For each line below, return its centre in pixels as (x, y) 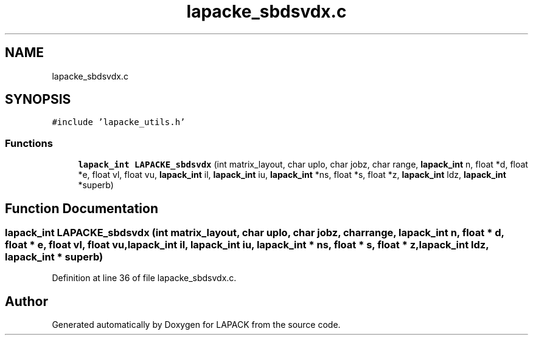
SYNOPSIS (38, 100)
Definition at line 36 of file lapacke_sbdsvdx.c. (144, 278)
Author (26, 301)
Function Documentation (82, 208)
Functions (29, 143)
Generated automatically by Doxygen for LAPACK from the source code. (196, 325)
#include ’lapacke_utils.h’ (119, 122)
